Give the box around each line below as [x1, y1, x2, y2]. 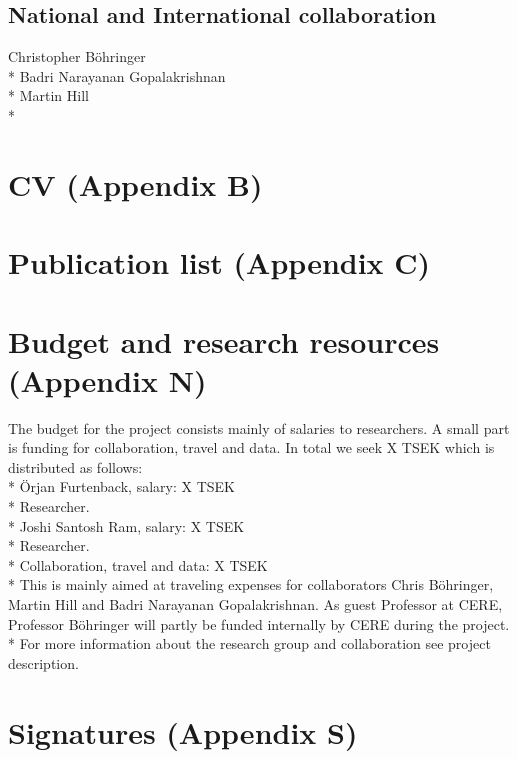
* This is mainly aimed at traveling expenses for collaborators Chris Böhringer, [8, 574, 494, 595]
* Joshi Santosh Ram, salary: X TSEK [8, 515, 245, 536]
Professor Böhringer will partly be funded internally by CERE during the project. [8, 613, 510, 634]
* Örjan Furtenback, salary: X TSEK [8, 476, 235, 497]
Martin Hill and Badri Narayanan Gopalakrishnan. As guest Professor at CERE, [8, 593, 503, 614]
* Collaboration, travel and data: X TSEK [8, 554, 268, 575]
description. [8, 652, 79, 673]
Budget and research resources [8, 320, 440, 361]
